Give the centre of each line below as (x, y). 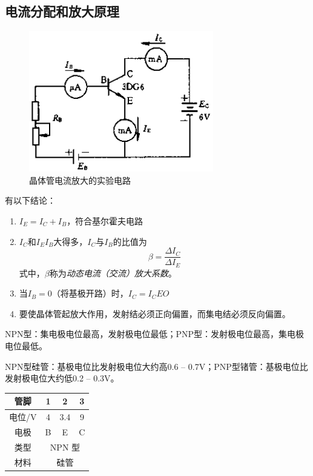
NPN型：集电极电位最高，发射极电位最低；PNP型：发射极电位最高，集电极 (155, 334)
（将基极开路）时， (90, 293)
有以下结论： (30, 200)
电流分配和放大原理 (62, 11)
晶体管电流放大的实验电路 (80, 180)
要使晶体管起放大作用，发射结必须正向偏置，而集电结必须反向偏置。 (155, 313)
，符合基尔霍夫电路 (105, 220)
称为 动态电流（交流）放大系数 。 (113, 273)
